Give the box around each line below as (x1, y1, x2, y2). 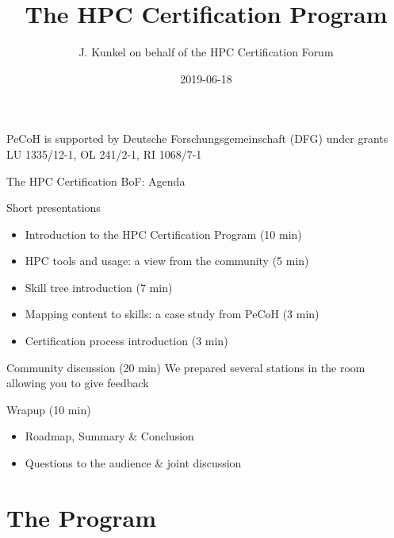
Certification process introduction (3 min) (25, 332, 228, 349)
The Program (6, 501, 157, 533)
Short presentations (6, 199, 101, 216)
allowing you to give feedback (6, 375, 149, 391)
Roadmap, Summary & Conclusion (25, 428, 194, 444)
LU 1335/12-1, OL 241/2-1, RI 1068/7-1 (6, 145, 202, 162)
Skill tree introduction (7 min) (25, 279, 173, 295)
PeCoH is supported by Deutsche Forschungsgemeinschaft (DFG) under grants (6, 130, 388, 147)
